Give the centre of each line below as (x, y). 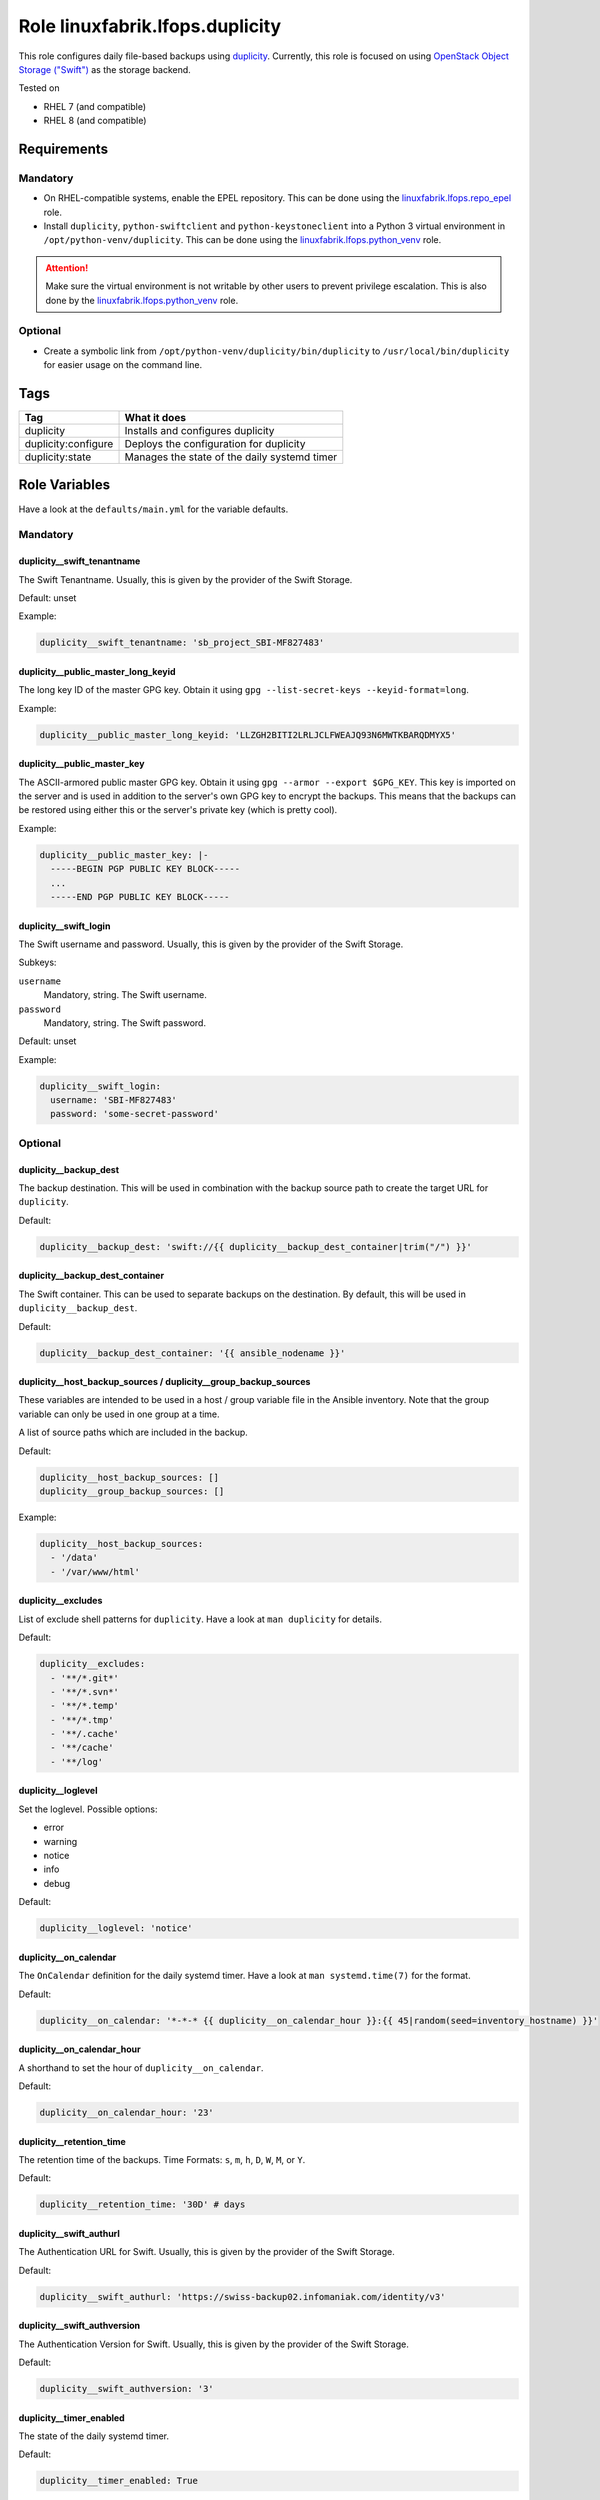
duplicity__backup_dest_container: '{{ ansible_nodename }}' (192, 1353)
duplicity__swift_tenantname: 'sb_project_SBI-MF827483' (182, 643)
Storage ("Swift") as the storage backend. (105, 69)
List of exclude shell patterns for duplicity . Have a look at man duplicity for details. (200, 1619)
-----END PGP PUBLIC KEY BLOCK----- (140, 896)
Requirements (63, 148)
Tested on (39, 88)
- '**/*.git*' (85, 1678)
